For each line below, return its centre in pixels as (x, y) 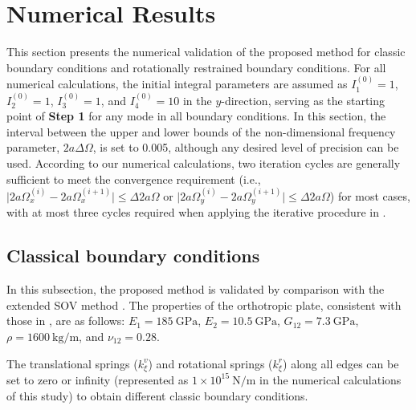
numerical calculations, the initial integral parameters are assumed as (177, 84)
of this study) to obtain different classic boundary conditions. (157, 395)
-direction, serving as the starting (303, 100)
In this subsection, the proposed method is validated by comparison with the (196, 289)
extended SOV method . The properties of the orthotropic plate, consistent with (204, 304)
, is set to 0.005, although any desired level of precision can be (246, 147)
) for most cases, (370, 195)
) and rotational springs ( (210, 363)
